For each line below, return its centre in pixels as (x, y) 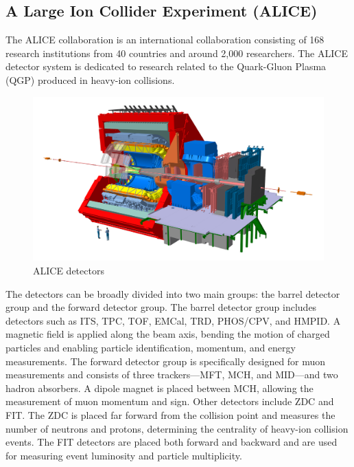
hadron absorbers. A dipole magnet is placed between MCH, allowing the (160, 388)
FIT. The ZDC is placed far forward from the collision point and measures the (170, 415)
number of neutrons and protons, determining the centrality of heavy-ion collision (177, 428)
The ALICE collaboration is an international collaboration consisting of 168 (165, 40)
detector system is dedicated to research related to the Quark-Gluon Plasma (166, 66)
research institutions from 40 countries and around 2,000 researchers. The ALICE (177, 53)
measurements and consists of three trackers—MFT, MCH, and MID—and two (172, 374)
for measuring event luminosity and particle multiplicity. (124, 455)
